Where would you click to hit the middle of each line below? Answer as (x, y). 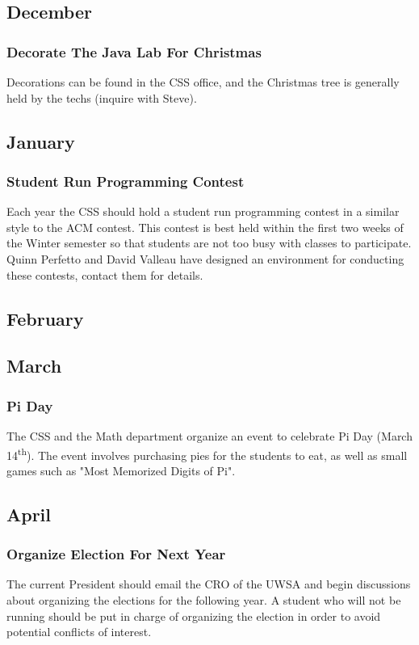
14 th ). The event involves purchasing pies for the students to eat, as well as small (207, 453)
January (41, 141)
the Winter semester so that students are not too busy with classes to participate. (209, 243)
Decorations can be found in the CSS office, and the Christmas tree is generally (203, 82)
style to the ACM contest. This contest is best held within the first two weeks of (205, 227)
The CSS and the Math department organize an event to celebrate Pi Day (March (209, 435)
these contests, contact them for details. (105, 274)
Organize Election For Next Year (116, 554)
